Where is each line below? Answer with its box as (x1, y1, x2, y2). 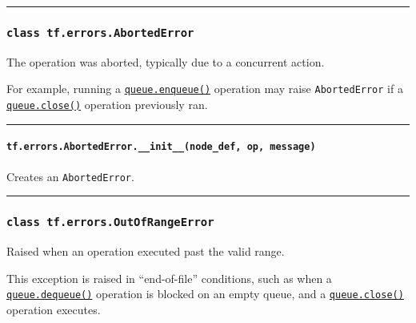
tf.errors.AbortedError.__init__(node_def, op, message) (6, 141, 316, 153)
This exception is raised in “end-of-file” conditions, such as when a (6, 269, 332, 286)
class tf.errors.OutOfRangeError (6, 216, 214, 229)
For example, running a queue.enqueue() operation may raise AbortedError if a (6, 80, 403, 97)
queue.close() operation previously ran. (6, 96, 208, 113)
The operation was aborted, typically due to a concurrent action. (6, 53, 325, 70)
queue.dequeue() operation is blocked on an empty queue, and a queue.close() (6, 285, 404, 302)
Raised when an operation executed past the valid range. (6, 242, 285, 259)
